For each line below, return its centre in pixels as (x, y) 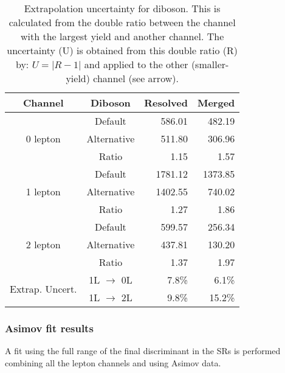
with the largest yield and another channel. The (122, 36)
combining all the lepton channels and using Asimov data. (113, 362)
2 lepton (43, 244)
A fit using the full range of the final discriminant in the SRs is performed (143, 351)
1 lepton (43, 191)
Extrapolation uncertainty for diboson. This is (122, 8)
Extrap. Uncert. (43, 288)
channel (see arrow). (136, 78)
